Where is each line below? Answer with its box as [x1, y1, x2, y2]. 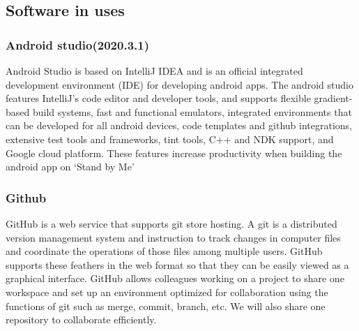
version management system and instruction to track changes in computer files [6, 230, 341, 244]
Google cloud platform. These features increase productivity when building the [6, 145, 342, 160]
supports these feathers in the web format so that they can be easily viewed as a [6, 257, 349, 272]
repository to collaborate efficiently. [6, 312, 157, 327]
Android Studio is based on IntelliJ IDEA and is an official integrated [6, 64, 303, 78]
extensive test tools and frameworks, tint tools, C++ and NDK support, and [6, 131, 334, 146]
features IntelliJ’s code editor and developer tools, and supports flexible [6, 91, 311, 105]
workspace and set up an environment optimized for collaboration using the [6, 284, 328, 299]
